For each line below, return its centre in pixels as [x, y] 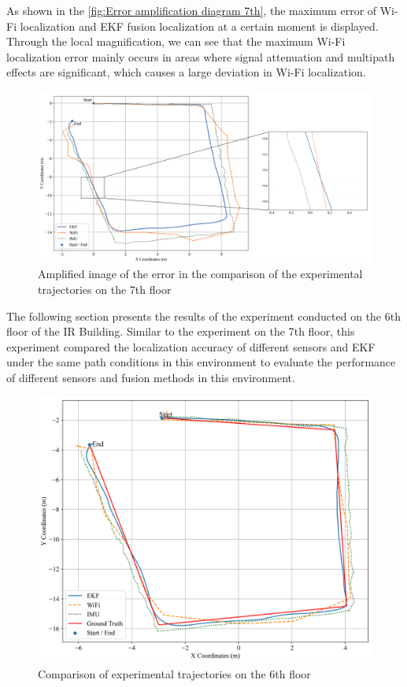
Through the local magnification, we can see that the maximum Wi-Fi [176, 41]
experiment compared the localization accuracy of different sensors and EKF [191, 346]
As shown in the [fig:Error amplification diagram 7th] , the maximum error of [192, 10]
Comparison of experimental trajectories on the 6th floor [174, 673]
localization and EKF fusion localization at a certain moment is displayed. [199, 26]
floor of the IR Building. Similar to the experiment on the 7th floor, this [181, 331]
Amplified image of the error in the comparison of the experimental [200, 274]
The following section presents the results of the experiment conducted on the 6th [203, 316]
